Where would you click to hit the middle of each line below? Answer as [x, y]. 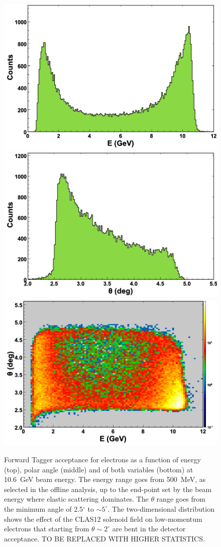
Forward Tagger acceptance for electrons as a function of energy [102, 459]
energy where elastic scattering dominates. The [76, 499]
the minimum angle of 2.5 [44, 508]
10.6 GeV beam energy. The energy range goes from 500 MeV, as [105, 479]
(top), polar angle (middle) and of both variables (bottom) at [99, 469]
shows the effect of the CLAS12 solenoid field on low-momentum [103, 519]
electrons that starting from [47, 529]
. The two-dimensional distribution [161, 508]
